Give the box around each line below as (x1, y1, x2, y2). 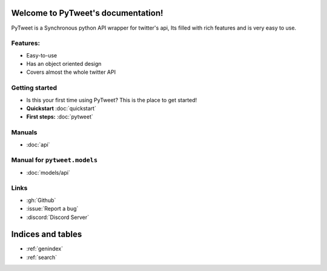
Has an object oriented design (26, 60, 102, 68)
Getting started (11, 83, 58, 92)
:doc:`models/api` (26, 169, 71, 176)
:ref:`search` (26, 253, 58, 261)
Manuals (11, 128, 38, 137)
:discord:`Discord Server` (26, 214, 89, 221)
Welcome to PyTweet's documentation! (11, 8, 163, 18)
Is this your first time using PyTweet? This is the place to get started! (26, 96, 197, 103)
